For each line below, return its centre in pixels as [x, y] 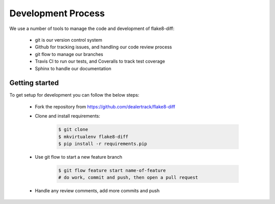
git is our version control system [69, 40]
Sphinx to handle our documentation [73, 68]
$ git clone [73, 129]
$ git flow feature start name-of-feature [112, 170]
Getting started [34, 83]
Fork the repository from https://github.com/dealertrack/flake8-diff [105, 106]
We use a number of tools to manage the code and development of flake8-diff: [92, 28]
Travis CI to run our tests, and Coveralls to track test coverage [100, 62]
